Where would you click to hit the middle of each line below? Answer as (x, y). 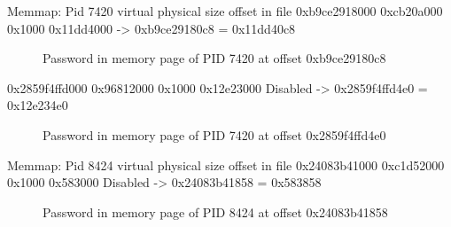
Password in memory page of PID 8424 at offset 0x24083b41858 (215, 211)
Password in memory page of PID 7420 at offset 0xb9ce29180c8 (214, 58)
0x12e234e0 (38, 105)
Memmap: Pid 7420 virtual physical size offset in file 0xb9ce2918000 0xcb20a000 (225, 11)
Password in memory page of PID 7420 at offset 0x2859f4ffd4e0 (214, 134)
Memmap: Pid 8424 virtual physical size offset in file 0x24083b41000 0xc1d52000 (226, 164)
